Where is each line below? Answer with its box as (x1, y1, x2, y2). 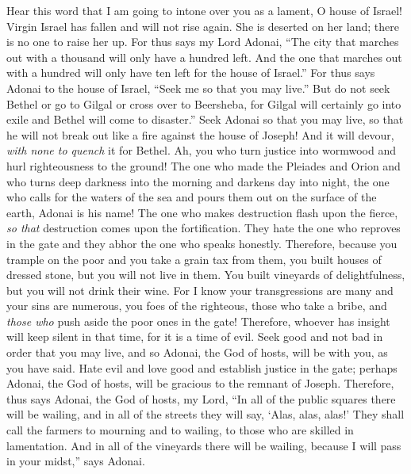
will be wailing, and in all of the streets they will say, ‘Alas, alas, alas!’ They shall (6, 406, 405, 422)
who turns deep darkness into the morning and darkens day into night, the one (6, 173, 390, 189)
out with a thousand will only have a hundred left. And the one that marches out (6, 48, 402, 65)
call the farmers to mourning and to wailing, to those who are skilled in (6, 422, 354, 438)
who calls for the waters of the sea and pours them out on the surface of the (6, 189, 377, 205)
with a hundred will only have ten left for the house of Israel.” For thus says (6, 64, 375, 81)
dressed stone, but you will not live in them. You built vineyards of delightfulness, (6, 266, 405, 283)
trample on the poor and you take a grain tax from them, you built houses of (6, 250, 382, 267)
